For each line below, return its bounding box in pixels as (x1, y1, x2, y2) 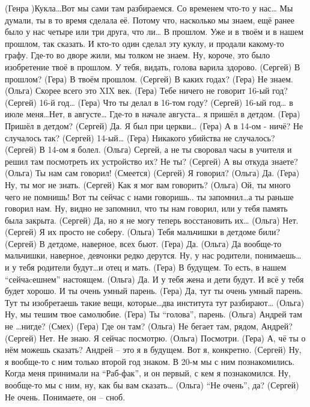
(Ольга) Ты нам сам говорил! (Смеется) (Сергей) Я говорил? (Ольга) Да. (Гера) (5, 167, 300, 179)
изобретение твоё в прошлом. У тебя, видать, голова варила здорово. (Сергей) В (5, 60, 300, 73)
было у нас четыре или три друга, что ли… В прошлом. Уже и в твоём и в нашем (5, 25, 303, 38)
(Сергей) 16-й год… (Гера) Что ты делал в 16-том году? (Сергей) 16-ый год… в (5, 96, 293, 108)
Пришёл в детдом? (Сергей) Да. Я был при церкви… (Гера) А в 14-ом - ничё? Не (5, 119, 303, 132)
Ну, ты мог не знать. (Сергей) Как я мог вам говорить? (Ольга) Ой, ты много (5, 178, 291, 191)
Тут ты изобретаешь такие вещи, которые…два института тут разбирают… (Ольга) (5, 296, 305, 308)
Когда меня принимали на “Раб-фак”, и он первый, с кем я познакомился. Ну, (5, 367, 291, 379)
